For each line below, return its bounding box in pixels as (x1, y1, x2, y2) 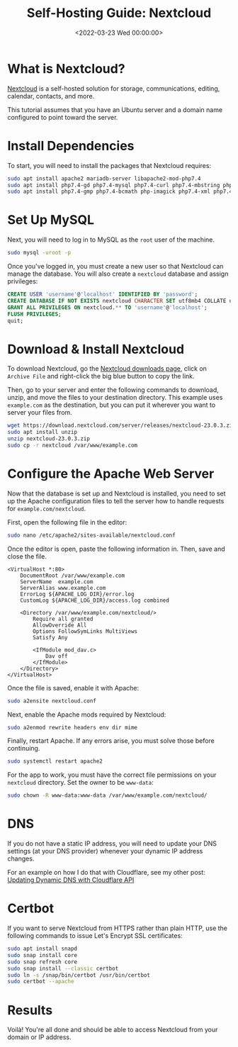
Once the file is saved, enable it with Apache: (7, 683, 140, 692)
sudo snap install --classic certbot (7, 965, 119, 972)
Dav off (45, 652, 69, 660)
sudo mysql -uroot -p (7, 250, 72, 257)
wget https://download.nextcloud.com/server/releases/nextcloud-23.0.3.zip (7, 422, 236, 430)
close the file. (7, 552, 47, 561)
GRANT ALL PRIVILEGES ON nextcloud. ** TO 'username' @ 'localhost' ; (7, 303, 208, 311)
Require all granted (33, 615, 93, 622)
